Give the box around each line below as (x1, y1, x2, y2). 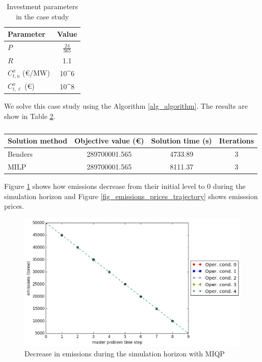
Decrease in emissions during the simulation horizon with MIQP (24, 348, 225, 359)
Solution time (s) (151, 135, 212, 146)
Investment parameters (7, 1, 78, 11)
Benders (8, 149, 33, 159)
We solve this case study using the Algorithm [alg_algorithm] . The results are (4, 101, 248, 111)
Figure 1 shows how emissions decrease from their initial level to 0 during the (4, 181, 246, 191)
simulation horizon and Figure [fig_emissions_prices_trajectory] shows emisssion (4, 190, 258, 201)
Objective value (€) (74, 135, 144, 146)
